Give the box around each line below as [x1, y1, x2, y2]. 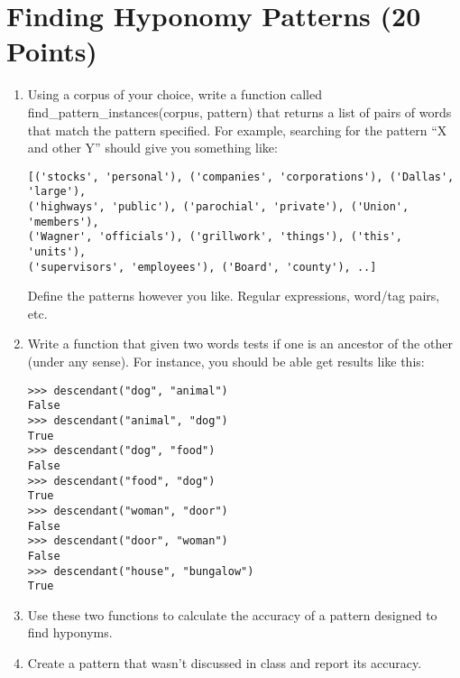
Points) [6, 33, 97, 70]
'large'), [27, 185, 87, 199]
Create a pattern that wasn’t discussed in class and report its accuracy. [27, 654, 422, 673]
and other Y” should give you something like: [27, 138, 278, 157]
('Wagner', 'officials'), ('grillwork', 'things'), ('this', [27, 230, 403, 244]
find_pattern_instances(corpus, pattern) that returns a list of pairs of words [27, 102, 452, 121]
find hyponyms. [27, 623, 113, 642]
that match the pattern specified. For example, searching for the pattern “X [27, 120, 447, 139]
